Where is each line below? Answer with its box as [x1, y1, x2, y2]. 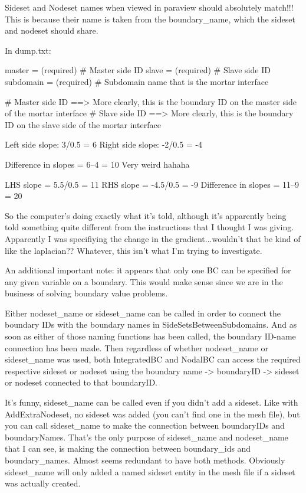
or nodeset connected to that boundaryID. [5, 376, 157, 388]
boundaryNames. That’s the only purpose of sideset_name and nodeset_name [5, 430, 288, 443]
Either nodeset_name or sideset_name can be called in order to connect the [5, 306, 281, 319]
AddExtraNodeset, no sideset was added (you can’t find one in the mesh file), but [5, 407, 300, 420]
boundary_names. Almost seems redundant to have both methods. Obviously [5, 454, 285, 466]
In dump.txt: [5, 44, 51, 56]
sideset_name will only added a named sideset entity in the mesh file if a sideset [5, 465, 295, 478]
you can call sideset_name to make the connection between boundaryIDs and [5, 419, 285, 432]
